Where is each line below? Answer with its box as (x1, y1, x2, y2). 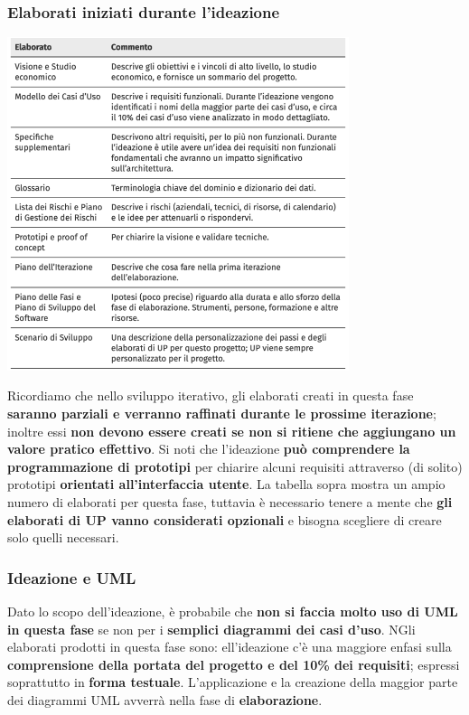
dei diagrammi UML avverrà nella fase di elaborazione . (7, 690, 323, 709)
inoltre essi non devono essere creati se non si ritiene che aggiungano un (7, 421, 456, 440)
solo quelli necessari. (7, 528, 119, 547)
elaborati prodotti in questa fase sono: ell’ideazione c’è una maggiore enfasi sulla (7, 637, 452, 656)
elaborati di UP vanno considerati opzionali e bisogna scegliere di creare (7, 510, 442, 529)
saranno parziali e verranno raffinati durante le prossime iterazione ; (7, 404, 436, 422)
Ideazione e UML (7, 566, 136, 588)
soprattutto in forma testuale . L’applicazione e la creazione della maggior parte (7, 673, 458, 691)
